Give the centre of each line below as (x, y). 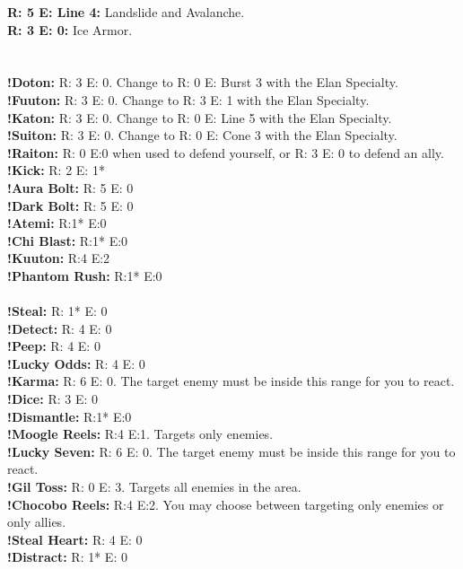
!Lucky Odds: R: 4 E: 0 (76, 363)
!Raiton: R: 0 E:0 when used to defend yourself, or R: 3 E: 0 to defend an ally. (226, 152)
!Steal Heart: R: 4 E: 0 (75, 539)
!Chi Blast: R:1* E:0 (68, 240)
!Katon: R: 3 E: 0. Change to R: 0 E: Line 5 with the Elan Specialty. (200, 117)
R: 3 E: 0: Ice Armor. (70, 29)
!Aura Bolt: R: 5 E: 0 (70, 187)
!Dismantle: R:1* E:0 (70, 416)
